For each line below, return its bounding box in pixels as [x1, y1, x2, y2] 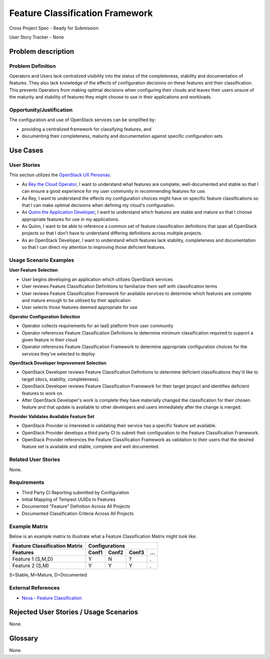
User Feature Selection [9, 267, 58, 273]
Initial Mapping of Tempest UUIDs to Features [21, 496, 116, 503]
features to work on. [21, 390, 63, 396]
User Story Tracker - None [9, 34, 64, 40]
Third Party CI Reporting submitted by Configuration [21, 489, 129, 495]
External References [9, 584, 60, 591]
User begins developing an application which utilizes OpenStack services [21, 276, 173, 282]
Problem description [9, 47, 74, 56]
